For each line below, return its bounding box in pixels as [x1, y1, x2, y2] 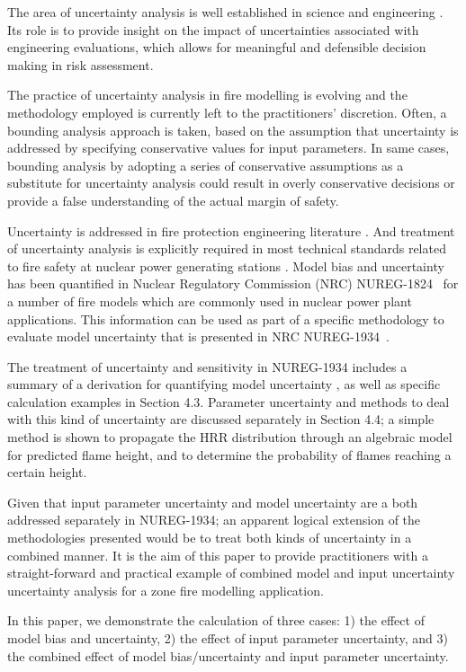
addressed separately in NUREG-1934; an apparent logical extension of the [7, 510, 421, 529]
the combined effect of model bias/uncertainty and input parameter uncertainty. [7, 646, 449, 665]
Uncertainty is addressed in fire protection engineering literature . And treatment [7, 221, 455, 240]
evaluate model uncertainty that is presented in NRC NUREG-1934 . [7, 327, 390, 346]
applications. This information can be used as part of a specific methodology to [7, 309, 444, 328]
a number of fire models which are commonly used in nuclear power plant [7, 291, 412, 310]
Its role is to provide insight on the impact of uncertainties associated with [7, 20, 419, 39]
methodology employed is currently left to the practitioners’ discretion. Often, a [7, 102, 447, 121]
